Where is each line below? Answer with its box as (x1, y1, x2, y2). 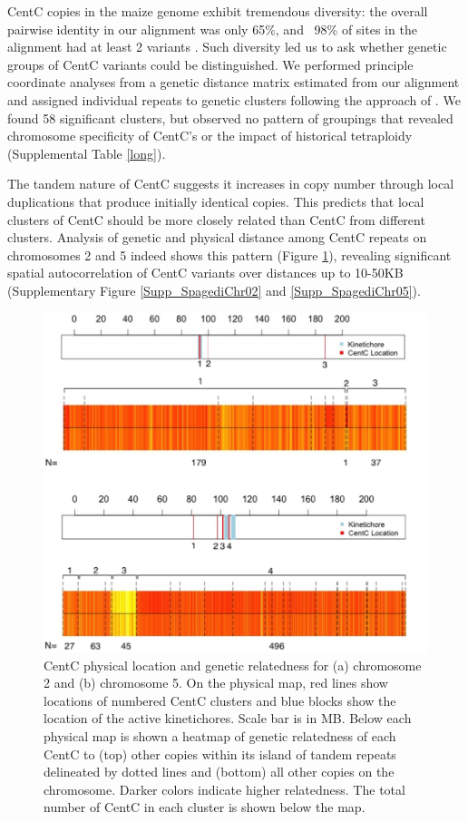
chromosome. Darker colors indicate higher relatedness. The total (44, 779, 405, 798)
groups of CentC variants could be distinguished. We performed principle (7, 54, 414, 73)
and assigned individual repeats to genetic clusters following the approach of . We (7, 90, 461, 109)
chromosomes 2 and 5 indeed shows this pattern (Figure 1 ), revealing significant (7, 245, 452, 264)
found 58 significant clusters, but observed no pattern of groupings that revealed (7, 108, 453, 127)
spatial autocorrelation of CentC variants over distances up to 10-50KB (7, 263, 404, 282)
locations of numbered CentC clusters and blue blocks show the (44, 690, 396, 709)
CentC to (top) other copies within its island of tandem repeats (44, 744, 396, 763)
